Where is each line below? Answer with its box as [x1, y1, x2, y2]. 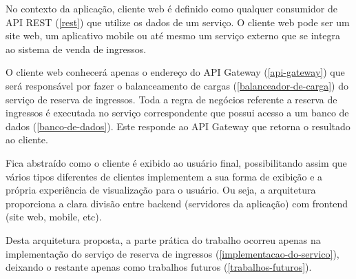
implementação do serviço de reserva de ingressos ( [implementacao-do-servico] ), [6, 246, 339, 260]
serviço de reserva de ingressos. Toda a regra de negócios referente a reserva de [6, 92, 337, 106]
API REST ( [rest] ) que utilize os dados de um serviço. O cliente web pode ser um [6, 14, 350, 29]
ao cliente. [6, 132, 48, 147]
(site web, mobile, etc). [6, 209, 102, 224]
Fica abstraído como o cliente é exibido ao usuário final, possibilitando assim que [6, 155, 347, 169]
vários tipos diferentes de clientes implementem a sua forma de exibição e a [6, 169, 323, 183]
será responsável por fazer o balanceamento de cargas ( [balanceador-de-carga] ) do [6, 78, 348, 92]
